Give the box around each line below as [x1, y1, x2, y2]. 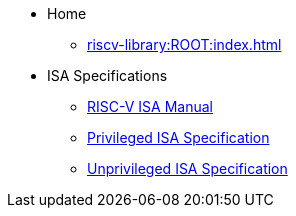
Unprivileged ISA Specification [87, 160, 288, 177]
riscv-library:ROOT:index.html [87, 36, 282, 53]
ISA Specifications [47, 67, 168, 84]
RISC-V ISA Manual [87, 98, 213, 115]
